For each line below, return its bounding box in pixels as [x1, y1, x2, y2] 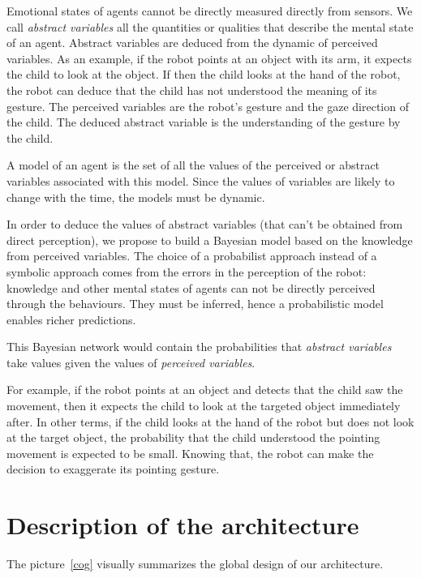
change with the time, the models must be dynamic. [6, 188, 265, 205]
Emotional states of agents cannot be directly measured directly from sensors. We [6, 2, 413, 19]
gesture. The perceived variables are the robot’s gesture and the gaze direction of [6, 97, 409, 114]
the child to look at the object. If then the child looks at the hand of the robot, [6, 66, 401, 83]
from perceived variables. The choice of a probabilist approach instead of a [6, 247, 377, 264]
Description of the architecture [6, 508, 359, 542]
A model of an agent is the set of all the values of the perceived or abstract [6, 156, 380, 173]
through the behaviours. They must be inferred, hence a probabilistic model [6, 295, 384, 312]
